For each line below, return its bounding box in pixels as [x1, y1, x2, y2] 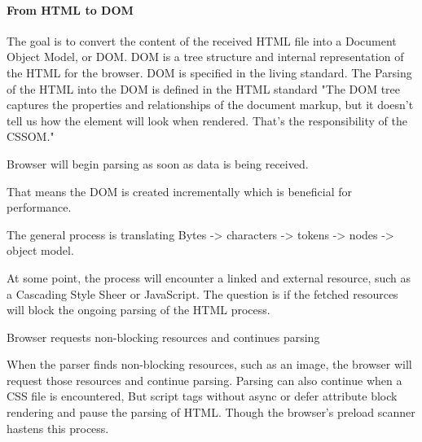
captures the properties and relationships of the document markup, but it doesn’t [7, 96, 414, 113]
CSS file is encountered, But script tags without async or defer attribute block [7, 387, 398, 405]
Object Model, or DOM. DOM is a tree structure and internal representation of [7, 48, 404, 65]
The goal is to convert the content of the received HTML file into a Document [7, 32, 397, 49]
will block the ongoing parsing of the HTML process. [7, 301, 270, 318]
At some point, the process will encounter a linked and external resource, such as [7, 269, 411, 286]
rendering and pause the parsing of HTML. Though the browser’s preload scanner [7, 404, 415, 421]
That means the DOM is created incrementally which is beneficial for [7, 182, 353, 199]
